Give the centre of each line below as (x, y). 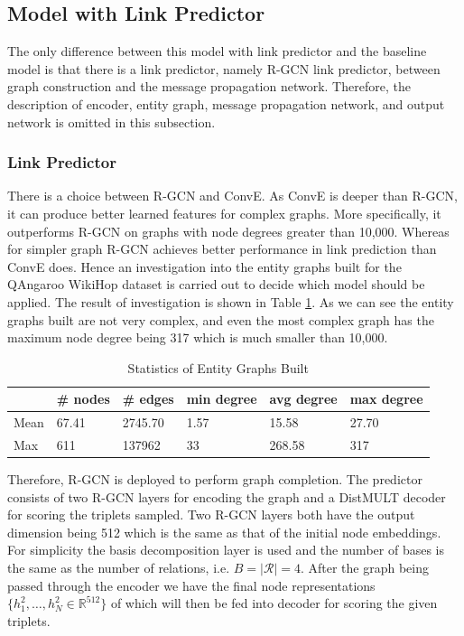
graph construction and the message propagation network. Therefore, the (209, 86)
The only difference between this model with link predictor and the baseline (217, 51)
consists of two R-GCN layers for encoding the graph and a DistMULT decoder (227, 496)
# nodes (83, 399)
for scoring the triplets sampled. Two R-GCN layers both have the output (211, 514)
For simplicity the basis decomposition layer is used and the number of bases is (226, 550)
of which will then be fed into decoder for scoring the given (274, 603)
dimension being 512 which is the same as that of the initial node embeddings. (224, 532)
